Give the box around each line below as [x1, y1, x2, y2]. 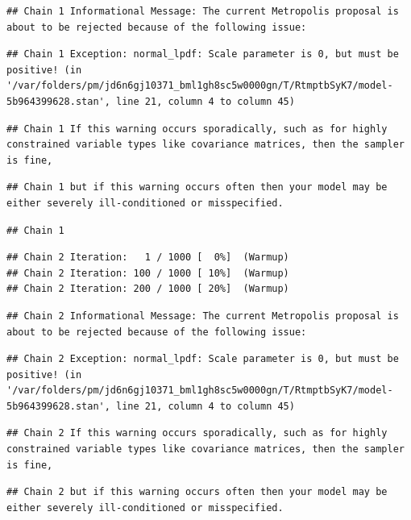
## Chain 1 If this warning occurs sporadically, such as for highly [6, 123, 388, 135]
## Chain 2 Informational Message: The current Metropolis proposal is [6, 310, 399, 322]
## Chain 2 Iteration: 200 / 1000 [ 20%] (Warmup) [6, 283, 289, 295]
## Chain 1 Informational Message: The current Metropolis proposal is [6, 6, 399, 17]
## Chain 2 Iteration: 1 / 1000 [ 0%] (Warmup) [6, 252, 289, 264]
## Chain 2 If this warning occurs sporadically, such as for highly [6, 427, 388, 439]
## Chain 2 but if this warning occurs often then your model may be [6, 486, 388, 498]
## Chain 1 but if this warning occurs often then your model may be [6, 181, 388, 193]
